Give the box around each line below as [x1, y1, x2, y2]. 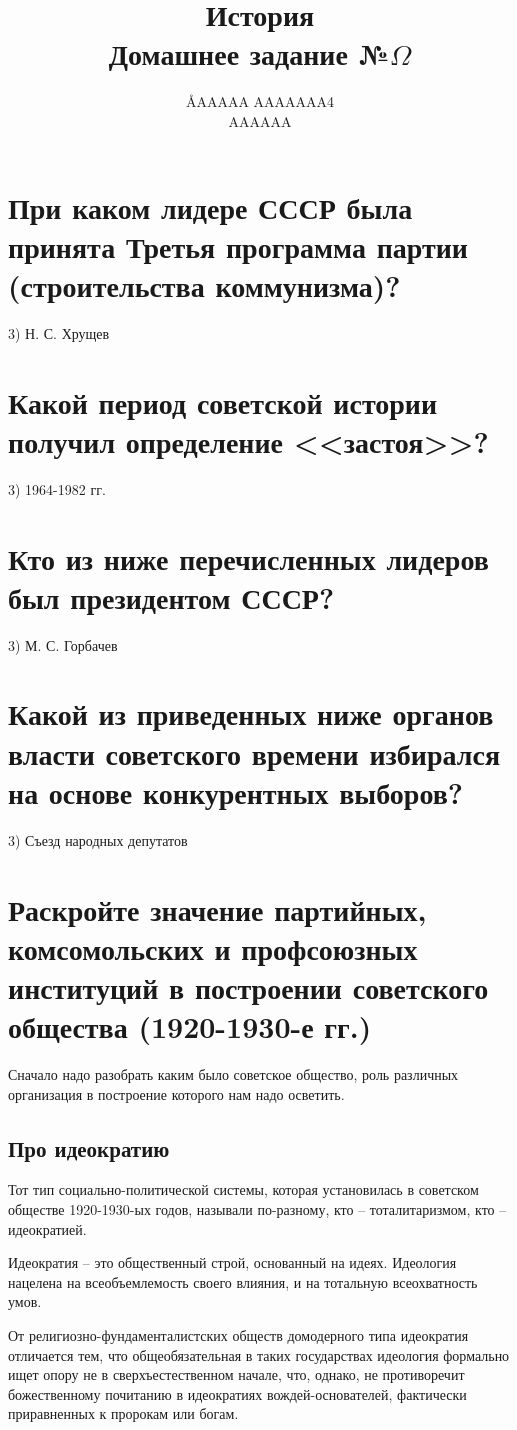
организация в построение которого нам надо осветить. [8, 1083, 345, 1104]
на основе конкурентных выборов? [8, 771, 464, 812]
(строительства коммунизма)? [8, 264, 401, 305]
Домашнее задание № [108, 33, 390, 74]
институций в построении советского [8, 966, 489, 1007]
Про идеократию [8, 1132, 170, 1163]
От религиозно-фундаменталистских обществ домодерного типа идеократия [8, 1324, 469, 1345]
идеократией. [8, 1218, 87, 1239]
